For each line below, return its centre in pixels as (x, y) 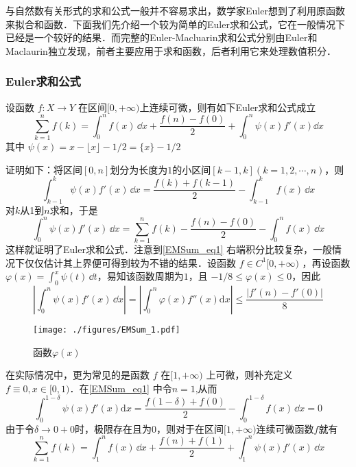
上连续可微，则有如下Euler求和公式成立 (228, 107)
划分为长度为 (139, 169)
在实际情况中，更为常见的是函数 (78, 375)
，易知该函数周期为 (140, 276)
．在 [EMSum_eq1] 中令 (121, 388)
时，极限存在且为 (114, 428)
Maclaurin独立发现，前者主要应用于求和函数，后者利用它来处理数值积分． (171, 50)
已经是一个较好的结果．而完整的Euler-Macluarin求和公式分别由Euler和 (162, 37)
